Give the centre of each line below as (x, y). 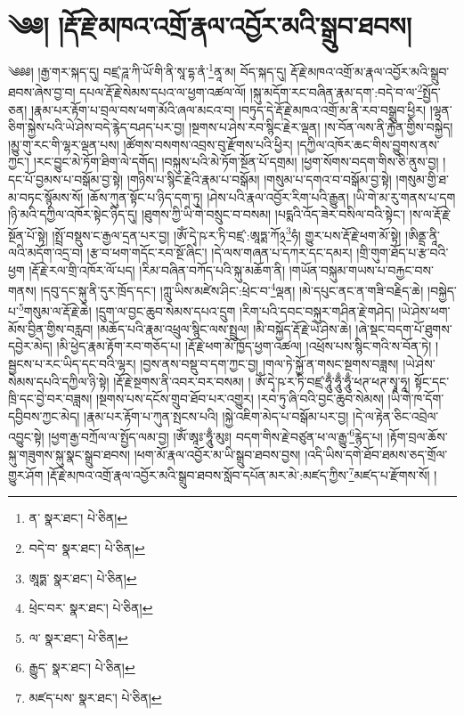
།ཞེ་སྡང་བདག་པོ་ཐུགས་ (404, 328)
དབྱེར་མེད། (30, 346)
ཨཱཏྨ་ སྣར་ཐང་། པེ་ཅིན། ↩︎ (83, 578)
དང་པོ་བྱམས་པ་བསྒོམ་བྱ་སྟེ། (66, 179)
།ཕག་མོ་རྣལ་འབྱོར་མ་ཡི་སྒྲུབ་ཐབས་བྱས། (217, 454)
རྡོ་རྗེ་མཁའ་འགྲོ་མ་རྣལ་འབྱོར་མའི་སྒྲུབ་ (370, 71)
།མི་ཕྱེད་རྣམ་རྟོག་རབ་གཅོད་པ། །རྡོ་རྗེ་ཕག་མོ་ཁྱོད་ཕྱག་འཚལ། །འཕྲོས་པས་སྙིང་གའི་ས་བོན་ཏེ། (244, 346)
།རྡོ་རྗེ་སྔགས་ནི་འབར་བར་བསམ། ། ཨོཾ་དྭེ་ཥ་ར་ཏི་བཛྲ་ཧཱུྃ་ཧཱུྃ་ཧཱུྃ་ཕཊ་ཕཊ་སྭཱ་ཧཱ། (262, 381)
